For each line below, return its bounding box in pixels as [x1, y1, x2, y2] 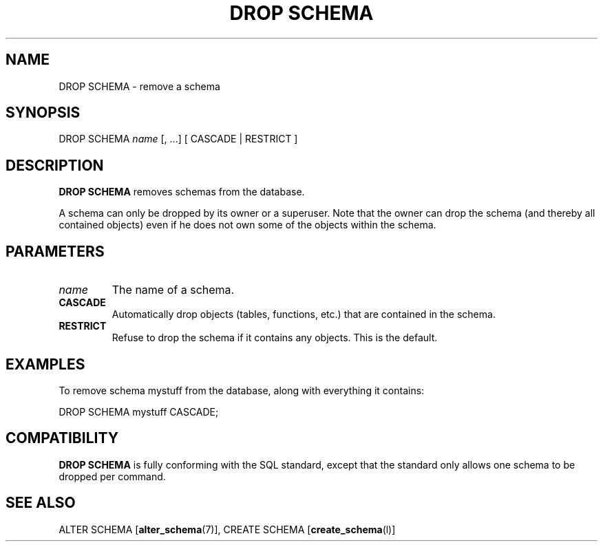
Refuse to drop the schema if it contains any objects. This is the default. [112, 332, 438, 344]
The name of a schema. [112, 283, 235, 297]
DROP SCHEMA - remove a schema [59, 80, 220, 92]
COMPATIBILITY [6, 429, 118, 447]
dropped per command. [59, 470, 166, 482]
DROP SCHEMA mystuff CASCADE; [59, 405, 219, 418]
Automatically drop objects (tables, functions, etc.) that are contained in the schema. [112, 308, 496, 321]
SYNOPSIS [6, 104, 81, 122]
